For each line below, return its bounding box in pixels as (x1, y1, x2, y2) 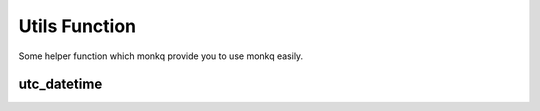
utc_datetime (18, 76, 103, 93)
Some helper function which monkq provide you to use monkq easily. (18, 50, 304, 62)
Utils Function (18, 15, 137, 37)
